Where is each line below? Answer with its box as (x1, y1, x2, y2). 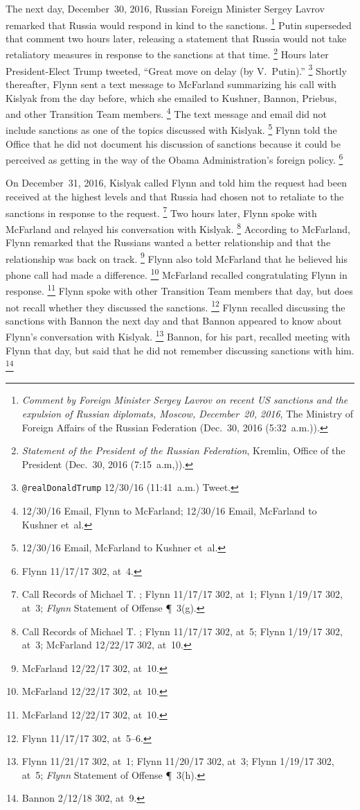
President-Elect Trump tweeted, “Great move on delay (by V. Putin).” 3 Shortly (6, 61, 347, 78)
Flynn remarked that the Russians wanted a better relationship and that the (6, 235, 331, 250)
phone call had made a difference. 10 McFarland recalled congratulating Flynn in (6, 266, 348, 282)
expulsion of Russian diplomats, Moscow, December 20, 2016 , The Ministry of (21, 406, 354, 421)
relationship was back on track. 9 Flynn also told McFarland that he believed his (6, 249, 348, 266)
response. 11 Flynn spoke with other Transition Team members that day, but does (6, 282, 353, 298)
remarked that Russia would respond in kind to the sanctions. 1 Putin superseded (6, 15, 352, 32)
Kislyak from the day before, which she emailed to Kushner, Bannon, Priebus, (6, 90, 337, 105)
